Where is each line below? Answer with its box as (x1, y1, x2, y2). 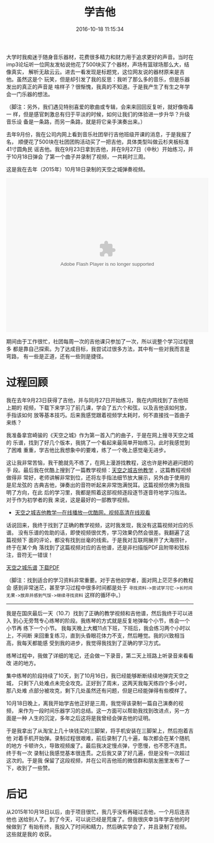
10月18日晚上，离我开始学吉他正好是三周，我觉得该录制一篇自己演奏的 (6, 700, 178, 707)
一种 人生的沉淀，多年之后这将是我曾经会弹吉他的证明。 (16, 714, 153, 722)
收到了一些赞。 (16, 764, 53, 771)
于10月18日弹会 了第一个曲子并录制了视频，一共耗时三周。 (6, 153, 149, 160)
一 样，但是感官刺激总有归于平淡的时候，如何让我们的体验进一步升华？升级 (6, 111, 190, 118)
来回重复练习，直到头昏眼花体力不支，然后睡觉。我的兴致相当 (33, 632, 185, 639)
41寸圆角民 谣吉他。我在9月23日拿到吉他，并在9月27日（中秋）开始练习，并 (6, 145, 194, 152)
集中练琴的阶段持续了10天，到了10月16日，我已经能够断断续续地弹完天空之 (6, 672, 189, 679)
